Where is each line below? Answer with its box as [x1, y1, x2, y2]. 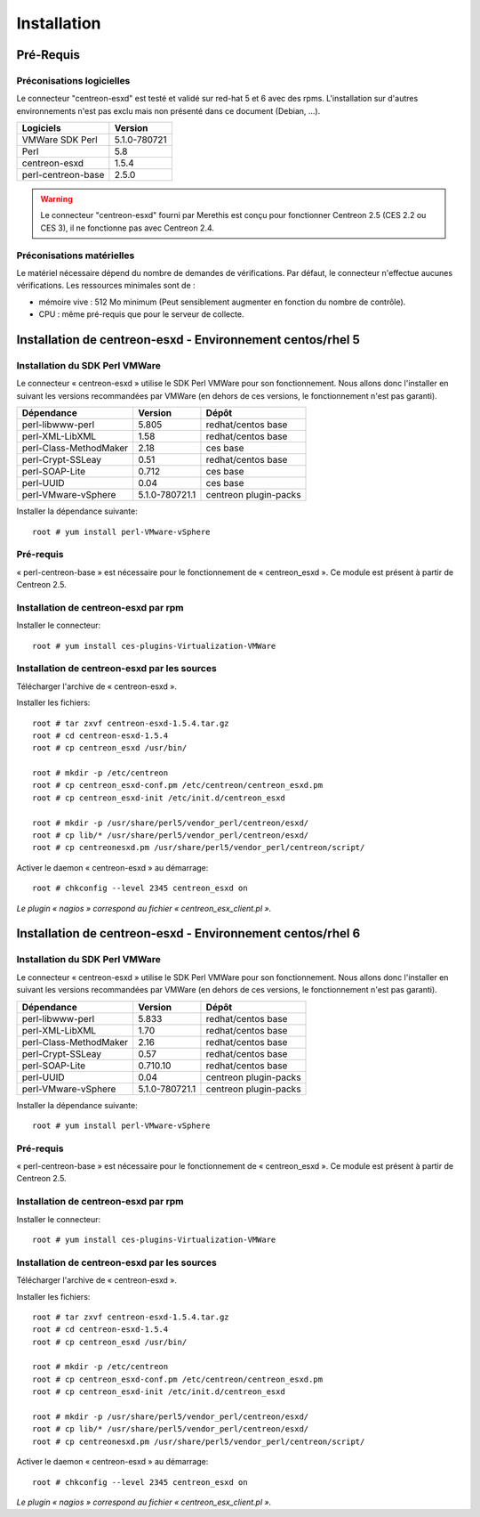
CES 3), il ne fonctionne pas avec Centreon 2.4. [40, 223, 215, 233]
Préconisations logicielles [16, 74, 131, 86]
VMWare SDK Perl [21, 134, 98, 146]
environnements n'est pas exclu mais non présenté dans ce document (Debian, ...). [16, 105, 321, 116]
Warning [40, 194, 73, 205]
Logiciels [21, 122, 61, 134]
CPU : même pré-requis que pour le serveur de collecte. [38, 309, 244, 320]
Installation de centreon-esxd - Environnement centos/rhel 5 [16, 332, 360, 347]
